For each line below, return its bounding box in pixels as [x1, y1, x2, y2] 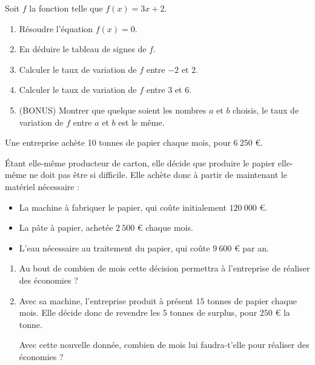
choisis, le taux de [233, 103, 299, 116]
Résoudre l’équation [19, 22, 93, 35]
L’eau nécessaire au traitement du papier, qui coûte [19, 241, 210, 254]
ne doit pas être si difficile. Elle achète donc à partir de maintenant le [29, 168, 287, 181]
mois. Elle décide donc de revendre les [19, 306, 160, 319]
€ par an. [234, 241, 269, 254]
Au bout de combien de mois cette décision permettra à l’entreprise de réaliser [19, 262, 310, 275]
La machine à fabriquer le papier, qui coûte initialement [19, 200, 227, 213]
